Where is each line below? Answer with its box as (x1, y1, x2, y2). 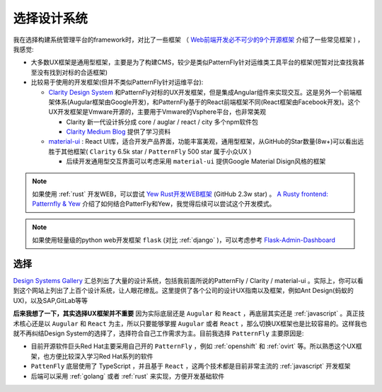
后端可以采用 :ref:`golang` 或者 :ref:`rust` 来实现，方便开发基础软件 (30, 371, 225, 380)
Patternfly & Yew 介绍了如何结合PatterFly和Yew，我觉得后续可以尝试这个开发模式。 (32, 200, 276, 208)
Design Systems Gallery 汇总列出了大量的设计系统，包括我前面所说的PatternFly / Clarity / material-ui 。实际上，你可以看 (13, 277, 364, 285)
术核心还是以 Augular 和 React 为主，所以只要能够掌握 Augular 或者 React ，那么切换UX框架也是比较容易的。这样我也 (13, 319, 367, 328)
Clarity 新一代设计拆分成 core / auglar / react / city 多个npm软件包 (66, 117, 258, 126)
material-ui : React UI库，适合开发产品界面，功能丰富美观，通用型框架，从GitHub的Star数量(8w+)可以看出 (48, 137, 358, 146)
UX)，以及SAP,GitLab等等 (13, 296, 88, 304)
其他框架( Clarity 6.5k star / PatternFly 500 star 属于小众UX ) (60, 147, 252, 156)
